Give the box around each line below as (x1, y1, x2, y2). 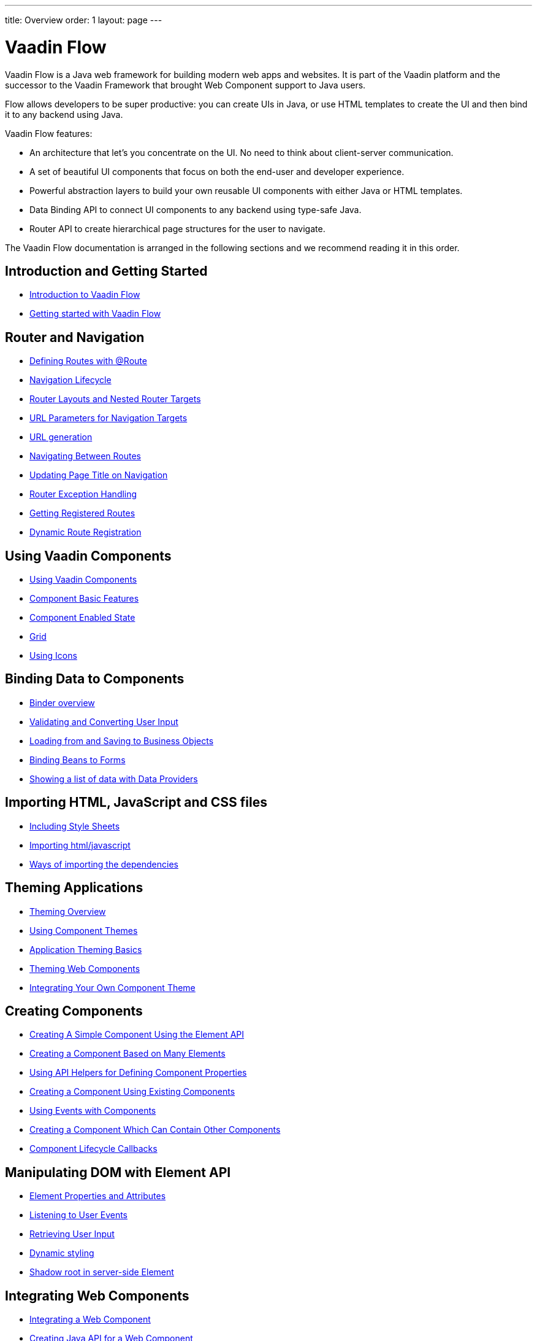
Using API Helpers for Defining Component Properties (29, 1067, 247, 1078)
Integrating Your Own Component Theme (29, 982, 196, 993)
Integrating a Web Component (29, 1314, 151, 1325)
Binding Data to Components (5, 671, 185, 687)
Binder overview (29, 697, 95, 708)
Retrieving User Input (29, 1229, 115, 1240)
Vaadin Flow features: (5, 128, 93, 139)
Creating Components (5, 1003, 143, 1019)
